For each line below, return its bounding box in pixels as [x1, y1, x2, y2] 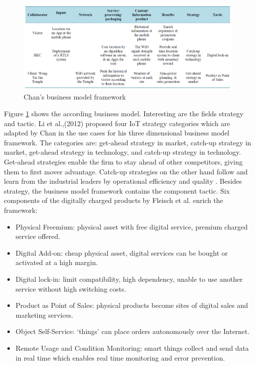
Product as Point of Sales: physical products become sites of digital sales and [15, 300, 248, 310]
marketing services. [15, 309, 73, 320]
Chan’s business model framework [24, 92, 126, 102]
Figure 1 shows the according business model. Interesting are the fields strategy [4, 108, 244, 119]
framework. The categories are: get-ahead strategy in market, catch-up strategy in [4, 137, 252, 147]
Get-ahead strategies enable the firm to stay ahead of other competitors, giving [4, 157, 243, 167]
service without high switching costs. [15, 283, 127, 294]
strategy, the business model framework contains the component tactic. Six [4, 185, 230, 196]
